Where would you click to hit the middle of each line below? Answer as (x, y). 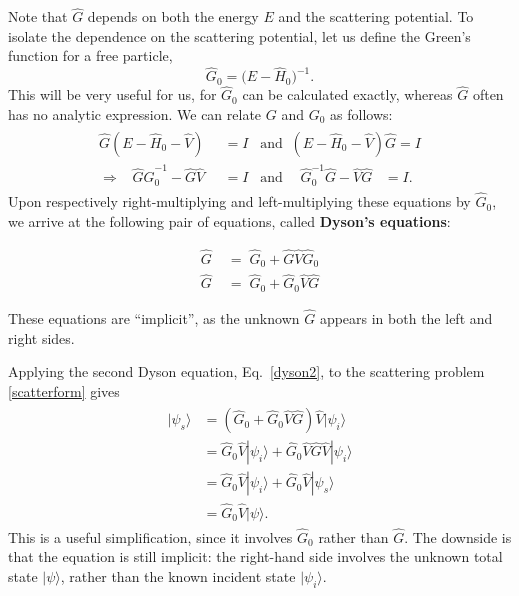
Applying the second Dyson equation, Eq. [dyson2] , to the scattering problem (246, 371)
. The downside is (458, 536)
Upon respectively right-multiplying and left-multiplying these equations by (239, 201)
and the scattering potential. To (376, 16)
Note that (38, 16)
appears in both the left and (406, 317)
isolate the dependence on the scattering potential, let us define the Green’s (239, 35)
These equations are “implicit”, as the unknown (154, 317)
